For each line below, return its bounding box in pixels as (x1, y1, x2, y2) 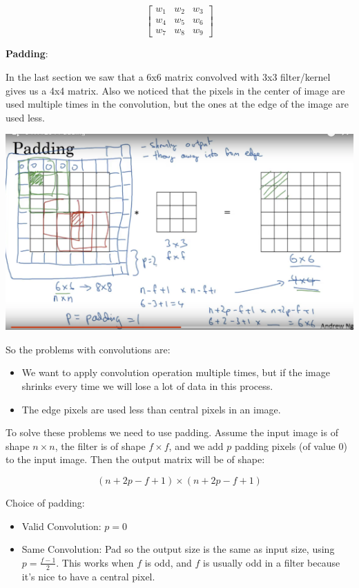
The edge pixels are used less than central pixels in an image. (21, 402, 281, 416)
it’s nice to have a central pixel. (21, 569, 155, 583)
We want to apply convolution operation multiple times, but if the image (21, 365, 330, 380)
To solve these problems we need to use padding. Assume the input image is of (6, 425, 338, 440)
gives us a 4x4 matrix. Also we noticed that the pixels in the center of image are (6, 83, 345, 97)
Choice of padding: (6, 495, 85, 509)
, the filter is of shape (55, 438, 146, 453)
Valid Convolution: (21, 518, 101, 533)
